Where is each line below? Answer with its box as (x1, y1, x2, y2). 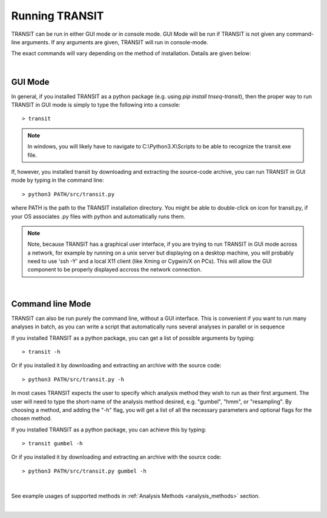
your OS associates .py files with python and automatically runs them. (11, 213, 186, 220)
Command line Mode (11, 299, 91, 309)
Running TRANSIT (11, 9, 104, 22)
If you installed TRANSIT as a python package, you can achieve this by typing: (11, 426, 206, 433)
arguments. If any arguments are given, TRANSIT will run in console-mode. (21, 38, 208, 45)
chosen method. (11, 415, 52, 422)
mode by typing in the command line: (11, 176, 104, 184)
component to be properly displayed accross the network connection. (27, 266, 202, 273)
